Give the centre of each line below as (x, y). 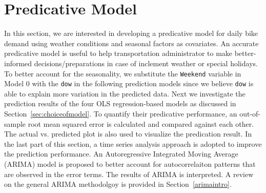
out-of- (250, 113)
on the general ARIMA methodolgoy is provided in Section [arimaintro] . (118, 184)
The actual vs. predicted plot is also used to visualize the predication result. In (128, 134)
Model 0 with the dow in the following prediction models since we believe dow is (129, 83)
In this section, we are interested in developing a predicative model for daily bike (131, 33)
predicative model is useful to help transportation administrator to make (118, 53)
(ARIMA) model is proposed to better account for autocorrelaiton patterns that (130, 163)
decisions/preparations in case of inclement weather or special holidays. (146, 63)
